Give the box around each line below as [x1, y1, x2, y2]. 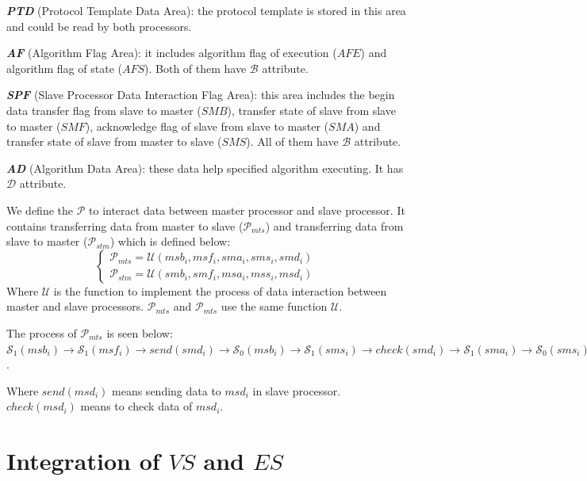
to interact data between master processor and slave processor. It [89, 201, 405, 218]
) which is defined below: [109, 233, 231, 250]
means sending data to [112, 382, 221, 399]
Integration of [6, 445, 160, 477]
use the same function [221, 298, 328, 315]
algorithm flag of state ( [6, 59, 122, 76]
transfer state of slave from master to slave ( [6, 133, 222, 150]
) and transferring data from [265, 217, 404, 234]
